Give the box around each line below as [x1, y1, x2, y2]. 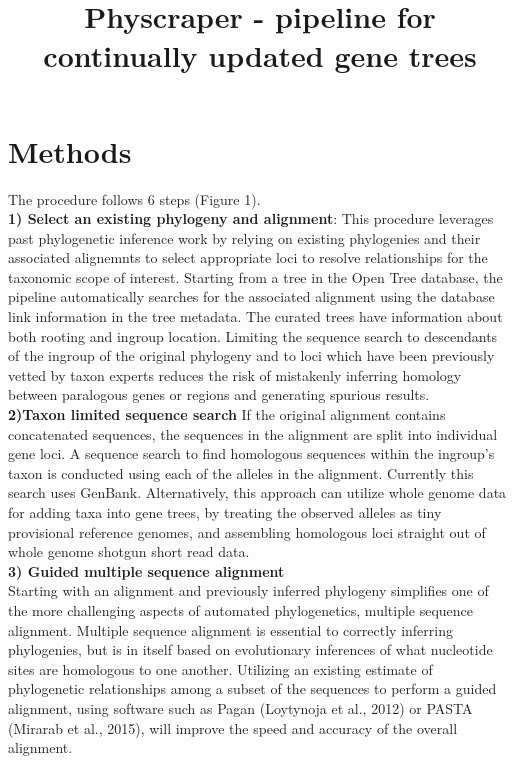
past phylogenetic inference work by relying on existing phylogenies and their [8, 227, 481, 248]
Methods [8, 130, 132, 171]
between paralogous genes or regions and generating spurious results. [8, 384, 430, 405]
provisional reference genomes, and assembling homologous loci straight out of [8, 521, 486, 542]
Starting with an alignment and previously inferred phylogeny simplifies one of [8, 580, 489, 601]
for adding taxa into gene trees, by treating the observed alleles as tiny [8, 502, 442, 522]
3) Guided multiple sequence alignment [8, 560, 285, 581]
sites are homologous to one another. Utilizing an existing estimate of [8, 658, 433, 679]
